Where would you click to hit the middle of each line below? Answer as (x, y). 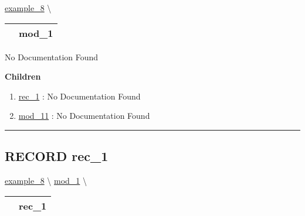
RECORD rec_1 (57, 156)
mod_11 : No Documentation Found (84, 116)
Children (23, 76)
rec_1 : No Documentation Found (79, 96)
